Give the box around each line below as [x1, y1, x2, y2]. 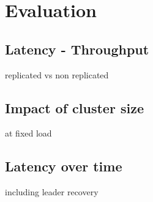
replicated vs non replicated [5, 68, 109, 81]
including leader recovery [5, 185, 99, 198]
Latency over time [5, 157, 122, 176]
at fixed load [5, 127, 52, 140]
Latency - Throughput [5, 39, 149, 58]
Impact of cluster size [5, 98, 144, 117]
